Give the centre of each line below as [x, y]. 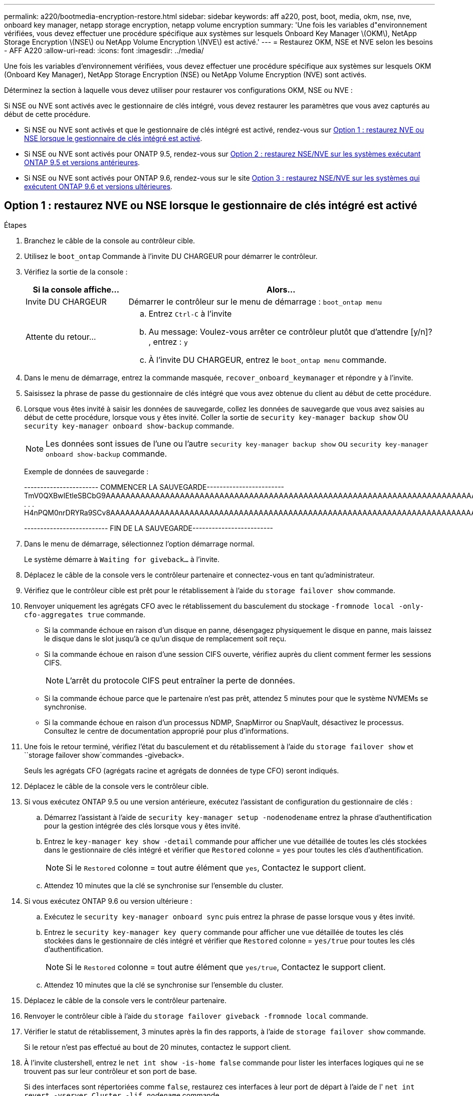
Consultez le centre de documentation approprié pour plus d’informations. [167, 731]
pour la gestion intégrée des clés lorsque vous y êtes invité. [142, 826]
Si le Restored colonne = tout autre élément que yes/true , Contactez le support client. [226, 967]
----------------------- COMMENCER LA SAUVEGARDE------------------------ [154, 487]
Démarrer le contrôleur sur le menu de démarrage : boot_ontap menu [255, 301]
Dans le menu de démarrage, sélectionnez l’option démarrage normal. [140, 543]
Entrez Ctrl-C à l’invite [190, 313]
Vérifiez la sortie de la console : [76, 271]
